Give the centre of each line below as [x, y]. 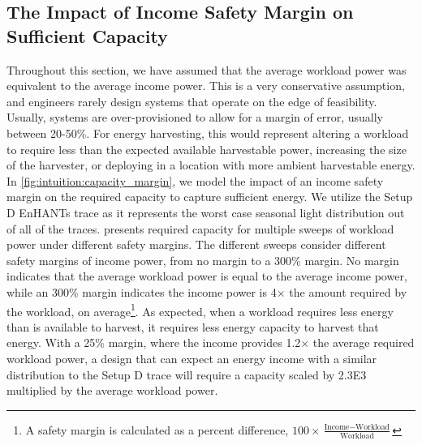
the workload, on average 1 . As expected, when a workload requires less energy [200, 310]
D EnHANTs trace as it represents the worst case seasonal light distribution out [206, 212]
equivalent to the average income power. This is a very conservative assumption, [206, 86]
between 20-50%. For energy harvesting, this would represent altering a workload [208, 133]
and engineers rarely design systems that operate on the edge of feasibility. [192, 101]
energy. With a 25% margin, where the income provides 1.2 [154, 342]
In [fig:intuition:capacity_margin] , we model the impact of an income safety [195, 180]
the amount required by [348, 291]
